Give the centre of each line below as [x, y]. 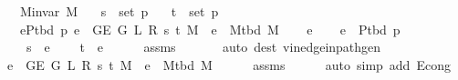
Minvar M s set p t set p [119, 11]
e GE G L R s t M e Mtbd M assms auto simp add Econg [229, 64]
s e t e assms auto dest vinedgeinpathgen [203, 47]
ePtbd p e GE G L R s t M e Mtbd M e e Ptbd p [210, 29]
